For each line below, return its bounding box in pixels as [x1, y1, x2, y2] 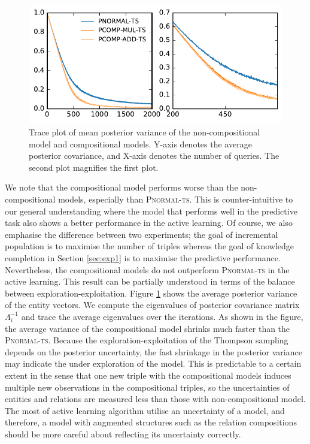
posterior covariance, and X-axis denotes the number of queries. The [29, 149, 279, 162]
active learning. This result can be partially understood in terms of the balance [5, 275, 295, 288]
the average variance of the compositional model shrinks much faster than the [5, 322, 290, 334]
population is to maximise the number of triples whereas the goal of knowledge [5, 240, 294, 252]
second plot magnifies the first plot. [29, 161, 159, 173]
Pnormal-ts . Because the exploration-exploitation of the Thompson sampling [5, 334, 288, 346]
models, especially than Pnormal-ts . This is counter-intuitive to [58, 193, 293, 206]
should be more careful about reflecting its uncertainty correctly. [5, 427, 241, 440]
